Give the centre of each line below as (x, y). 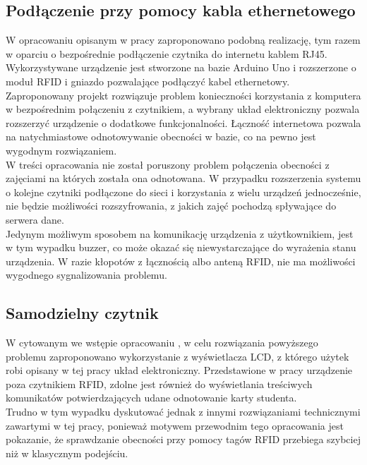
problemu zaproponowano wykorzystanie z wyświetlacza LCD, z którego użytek (178, 356)
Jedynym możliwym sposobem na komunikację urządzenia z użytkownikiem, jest (180, 233)
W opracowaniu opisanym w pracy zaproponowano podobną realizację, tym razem (183, 40)
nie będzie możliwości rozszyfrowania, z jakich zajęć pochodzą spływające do (171, 206)
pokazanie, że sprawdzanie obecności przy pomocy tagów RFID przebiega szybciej (183, 439)
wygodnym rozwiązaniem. (61, 150)
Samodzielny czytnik (82, 313)
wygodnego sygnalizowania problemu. (86, 275)
